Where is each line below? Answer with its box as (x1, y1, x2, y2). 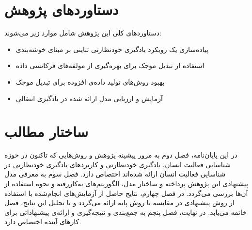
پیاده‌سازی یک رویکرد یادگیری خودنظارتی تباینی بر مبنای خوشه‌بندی (16, 44, 208, 54)
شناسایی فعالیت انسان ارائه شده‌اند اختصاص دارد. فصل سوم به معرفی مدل (4, 169, 226, 179)
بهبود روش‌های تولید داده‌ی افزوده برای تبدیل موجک (16, 76, 165, 87)
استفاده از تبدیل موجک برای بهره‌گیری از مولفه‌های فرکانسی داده (16, 60, 205, 71)
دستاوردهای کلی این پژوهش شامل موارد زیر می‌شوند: (4, 28, 161, 38)
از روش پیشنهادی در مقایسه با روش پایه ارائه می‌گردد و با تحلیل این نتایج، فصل (4, 197, 235, 208)
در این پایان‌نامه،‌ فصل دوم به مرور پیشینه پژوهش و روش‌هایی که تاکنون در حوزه (4, 150, 237, 160)
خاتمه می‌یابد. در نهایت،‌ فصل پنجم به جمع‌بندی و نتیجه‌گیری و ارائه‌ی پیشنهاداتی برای (4, 207, 247, 217)
